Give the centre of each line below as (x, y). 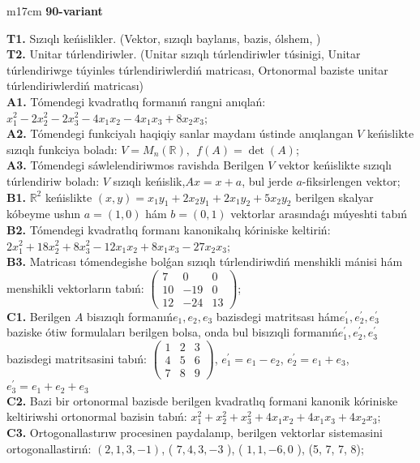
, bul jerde (267, 180)
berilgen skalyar (334, 197)
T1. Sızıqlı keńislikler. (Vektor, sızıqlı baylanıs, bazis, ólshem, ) (164, 38)
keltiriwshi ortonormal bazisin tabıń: (97, 416)
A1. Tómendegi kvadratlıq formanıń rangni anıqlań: (136, 101)
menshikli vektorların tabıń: (75, 287)
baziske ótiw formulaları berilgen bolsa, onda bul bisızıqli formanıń (172, 332)
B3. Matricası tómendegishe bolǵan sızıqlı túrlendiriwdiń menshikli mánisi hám (205, 262)
